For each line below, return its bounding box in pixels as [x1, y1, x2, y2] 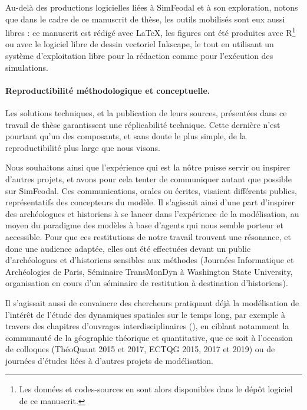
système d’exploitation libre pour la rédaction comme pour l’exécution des [5, 50, 273, 62]
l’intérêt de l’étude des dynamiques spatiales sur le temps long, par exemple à [5, 308, 285, 320]
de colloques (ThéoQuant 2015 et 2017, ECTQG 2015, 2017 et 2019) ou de [5, 343, 275, 355]
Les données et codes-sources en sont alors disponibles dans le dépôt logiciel [19, 383, 293, 395]
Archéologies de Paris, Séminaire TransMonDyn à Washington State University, [5, 265, 293, 277]
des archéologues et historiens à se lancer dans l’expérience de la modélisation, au [5, 207, 299, 219]
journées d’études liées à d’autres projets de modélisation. [5, 354, 213, 366]
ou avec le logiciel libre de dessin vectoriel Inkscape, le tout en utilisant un [5, 38, 274, 50]
